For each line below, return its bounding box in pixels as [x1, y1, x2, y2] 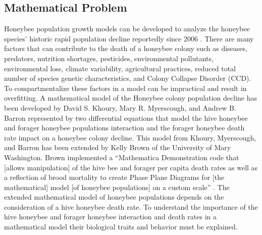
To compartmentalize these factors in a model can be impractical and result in [4, 82, 247, 93]
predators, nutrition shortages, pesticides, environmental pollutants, [4, 53, 214, 63]
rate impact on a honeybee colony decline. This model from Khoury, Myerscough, [4, 132, 256, 143]
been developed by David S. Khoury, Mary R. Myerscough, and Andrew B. [4, 102, 236, 113]
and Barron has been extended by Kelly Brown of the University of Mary [4, 142, 231, 153]
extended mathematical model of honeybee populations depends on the [4, 192, 224, 202]
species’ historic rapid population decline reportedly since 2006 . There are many [4, 33, 254, 43]
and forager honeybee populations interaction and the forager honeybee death [4, 122, 245, 133]
